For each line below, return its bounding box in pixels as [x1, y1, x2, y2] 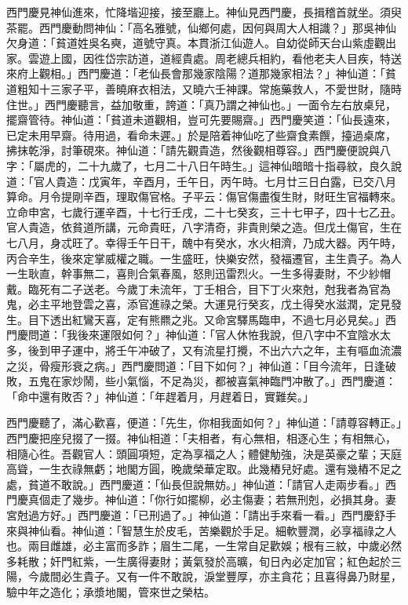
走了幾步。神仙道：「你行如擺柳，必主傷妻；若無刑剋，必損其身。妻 [49, 491, 396, 508]
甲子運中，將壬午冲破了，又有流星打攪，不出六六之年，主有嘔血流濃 [49, 342, 402, 359]
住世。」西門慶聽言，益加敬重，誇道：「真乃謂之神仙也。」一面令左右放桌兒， [6, 96, 396, 112]
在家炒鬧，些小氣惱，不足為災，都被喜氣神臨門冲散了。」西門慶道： [49, 373, 396, 389]
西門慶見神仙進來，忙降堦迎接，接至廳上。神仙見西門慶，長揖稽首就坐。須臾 [6, 4, 402, 20]
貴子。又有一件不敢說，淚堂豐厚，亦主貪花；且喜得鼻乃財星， [82, 568, 402, 585]
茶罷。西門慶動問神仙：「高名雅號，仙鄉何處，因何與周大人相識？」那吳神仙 [6, 19, 396, 35]
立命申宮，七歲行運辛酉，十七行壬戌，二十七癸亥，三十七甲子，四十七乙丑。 [6, 203, 402, 220]
